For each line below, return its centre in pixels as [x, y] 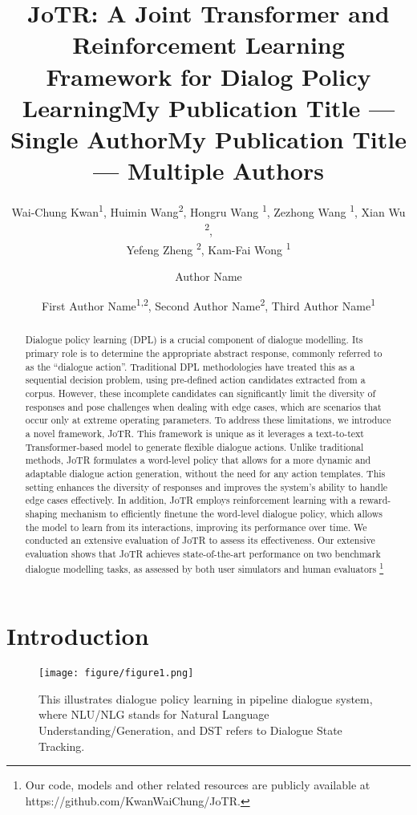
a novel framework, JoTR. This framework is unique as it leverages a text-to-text [194, 434]
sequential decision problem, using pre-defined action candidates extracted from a [195, 380]
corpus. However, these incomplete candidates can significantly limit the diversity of [200, 393]
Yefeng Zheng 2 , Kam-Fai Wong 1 [208, 248]
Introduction [78, 636]
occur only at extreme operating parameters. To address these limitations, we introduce [208, 420]
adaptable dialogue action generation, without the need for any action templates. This [205, 474]
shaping [41, 513]
